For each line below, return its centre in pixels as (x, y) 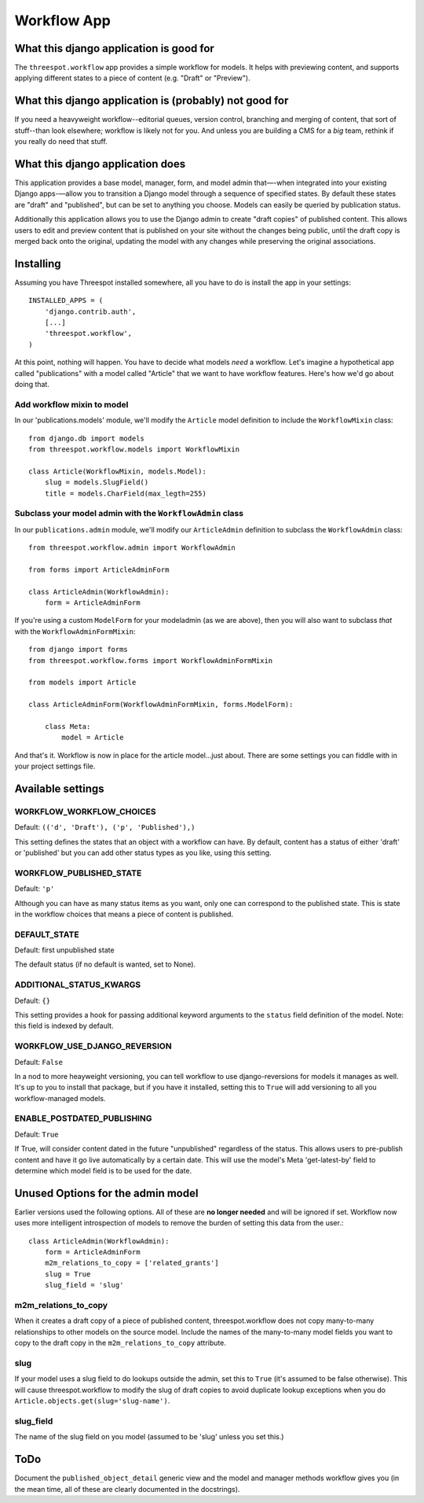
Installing (38, 263)
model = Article (93, 738)
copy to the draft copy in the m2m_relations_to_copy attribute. (121, 1343)
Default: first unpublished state (64, 950)
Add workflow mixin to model (71, 404)
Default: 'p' (35, 889)
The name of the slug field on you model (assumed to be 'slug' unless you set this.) (149, 1437)
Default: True (37, 1134)
